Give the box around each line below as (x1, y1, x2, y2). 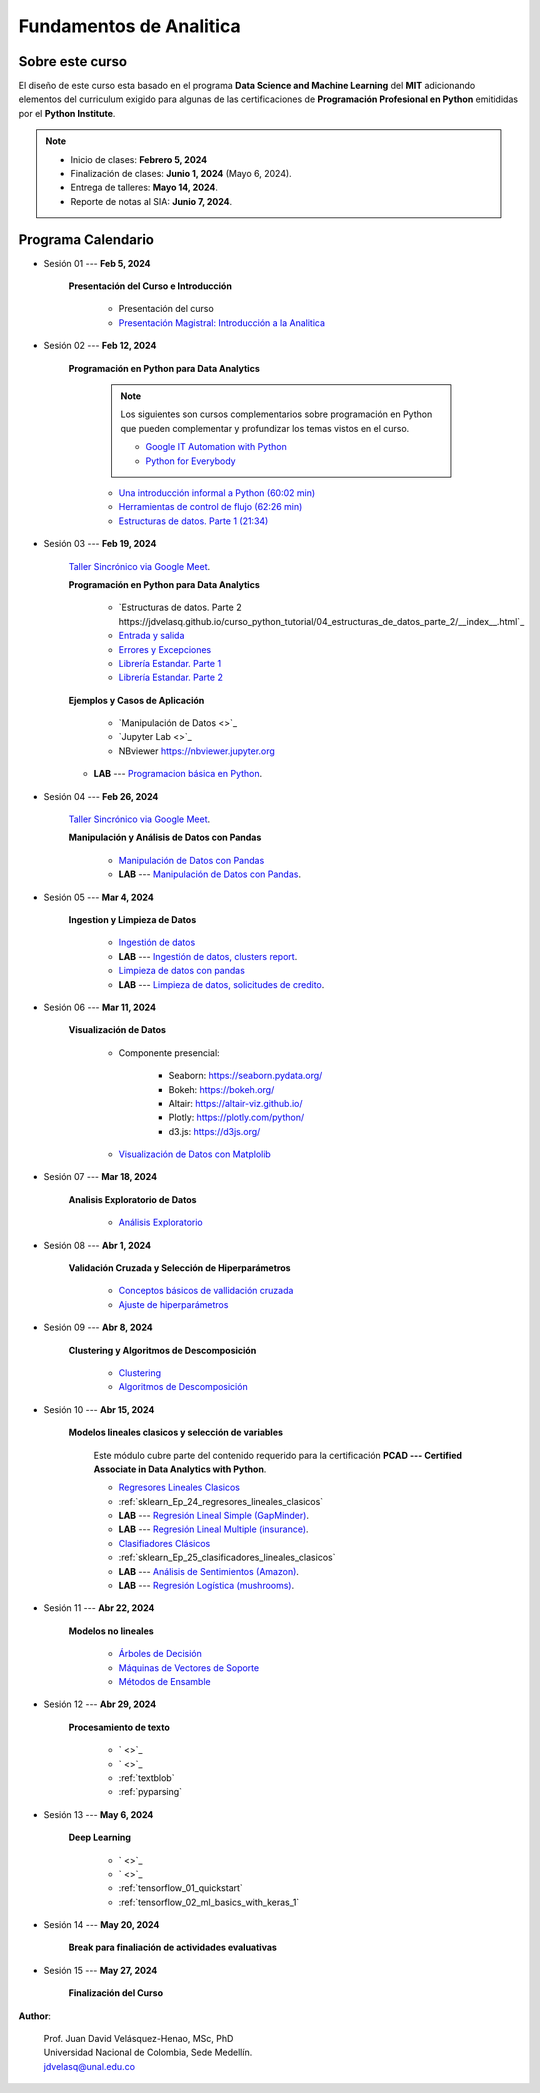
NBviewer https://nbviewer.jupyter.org (118, 745, 275, 757)
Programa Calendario (18, 231, 155, 248)
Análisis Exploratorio (118, 1216, 204, 1229)
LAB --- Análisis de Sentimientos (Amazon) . (118, 1565, 300, 1577)
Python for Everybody (145, 455, 236, 467)
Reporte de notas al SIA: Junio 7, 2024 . (70, 195, 233, 207)
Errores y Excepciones (118, 643, 212, 655)
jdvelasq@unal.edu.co (43, 2060, 135, 2072)
